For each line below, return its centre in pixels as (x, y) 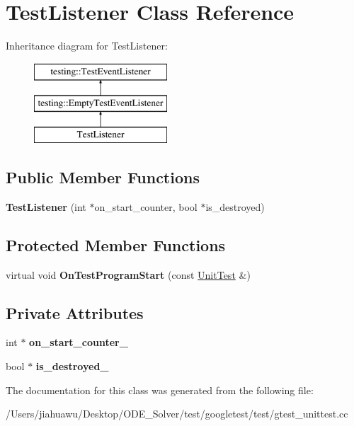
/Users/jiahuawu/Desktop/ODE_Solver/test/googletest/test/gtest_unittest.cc (177, 414)
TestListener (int (46, 206)
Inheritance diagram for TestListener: (87, 46)
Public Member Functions (103, 177)
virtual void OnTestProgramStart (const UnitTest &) (128, 274)
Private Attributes (75, 312)
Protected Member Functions (116, 244)
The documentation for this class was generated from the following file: (160, 390)
